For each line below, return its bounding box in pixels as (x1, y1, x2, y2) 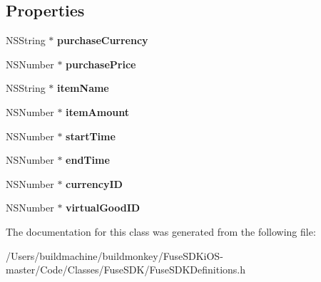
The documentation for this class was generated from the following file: (6, 224, 316, 239)
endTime (66, 152, 110, 167)
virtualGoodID (66, 200, 141, 215)
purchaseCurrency (57, 33, 148, 48)
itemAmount (66, 104, 129, 119)
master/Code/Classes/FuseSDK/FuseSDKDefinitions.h (6, 262, 246, 277)
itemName (57, 80, 109, 95)
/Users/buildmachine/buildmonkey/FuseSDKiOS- (6, 248, 223, 263)
